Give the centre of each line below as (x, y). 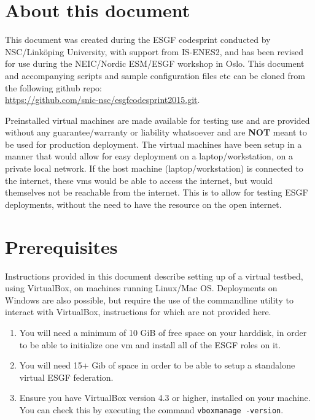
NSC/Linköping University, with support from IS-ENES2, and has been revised (154, 51)
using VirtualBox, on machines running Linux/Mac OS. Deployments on (141, 288)
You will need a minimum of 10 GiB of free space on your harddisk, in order (163, 332)
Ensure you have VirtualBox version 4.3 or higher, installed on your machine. (165, 398)
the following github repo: (53, 87)
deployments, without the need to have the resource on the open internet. (143, 204)
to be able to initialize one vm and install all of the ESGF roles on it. (150, 344)
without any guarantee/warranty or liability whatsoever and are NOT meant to (156, 132)
